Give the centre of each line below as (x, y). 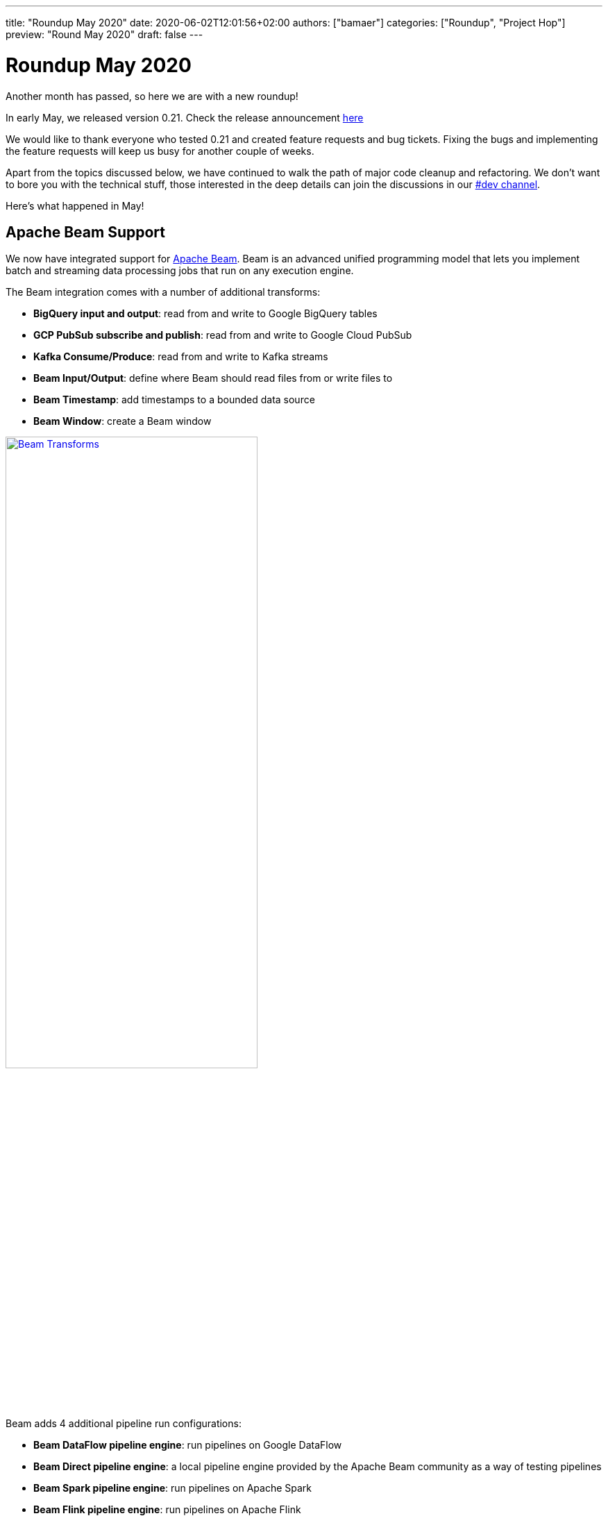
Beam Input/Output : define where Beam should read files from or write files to (213, 378)
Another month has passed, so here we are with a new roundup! (152, 96)
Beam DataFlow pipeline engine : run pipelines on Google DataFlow (188, 1445)
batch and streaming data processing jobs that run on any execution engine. (180, 271)
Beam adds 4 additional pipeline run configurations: (124, 1424)
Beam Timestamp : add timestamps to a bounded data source (174, 400)
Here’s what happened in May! (75, 205)
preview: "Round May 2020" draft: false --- (104, 34)
